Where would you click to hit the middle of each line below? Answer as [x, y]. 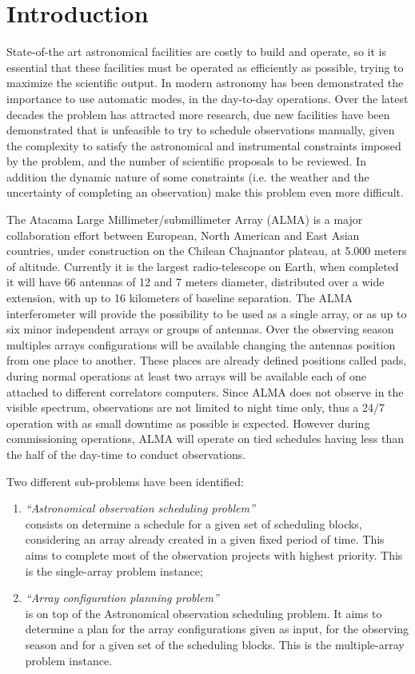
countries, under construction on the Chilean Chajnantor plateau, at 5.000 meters [207, 251]
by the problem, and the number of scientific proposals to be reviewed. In [186, 161]
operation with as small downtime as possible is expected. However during [188, 423]
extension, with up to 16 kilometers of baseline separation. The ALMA [180, 298]
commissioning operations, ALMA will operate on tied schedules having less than [206, 439]
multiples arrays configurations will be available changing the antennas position [201, 344]
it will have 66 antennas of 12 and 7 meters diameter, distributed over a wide [196, 282]
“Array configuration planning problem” [122, 598]
